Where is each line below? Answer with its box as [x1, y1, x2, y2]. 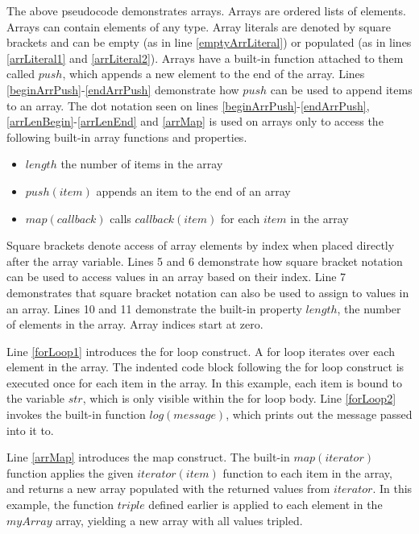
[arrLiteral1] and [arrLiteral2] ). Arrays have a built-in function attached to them [6, 49, 404, 66]
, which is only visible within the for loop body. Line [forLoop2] [82, 390, 396, 407]
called [6, 65, 35, 82]
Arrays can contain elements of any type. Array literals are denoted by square [6, 18, 391, 35]
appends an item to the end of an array [96, 182, 291, 199]
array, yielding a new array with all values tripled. [56, 511, 303, 528]
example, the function [6, 496, 114, 513]
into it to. [6, 421, 54, 438]
